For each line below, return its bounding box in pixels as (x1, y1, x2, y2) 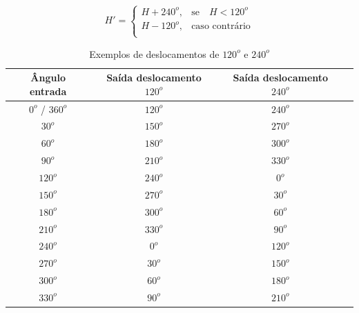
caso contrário (191, 21, 251, 32)
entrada (29, 83, 67, 98)
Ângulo (30, 70, 66, 85)
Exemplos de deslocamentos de (89, 46, 220, 61)
